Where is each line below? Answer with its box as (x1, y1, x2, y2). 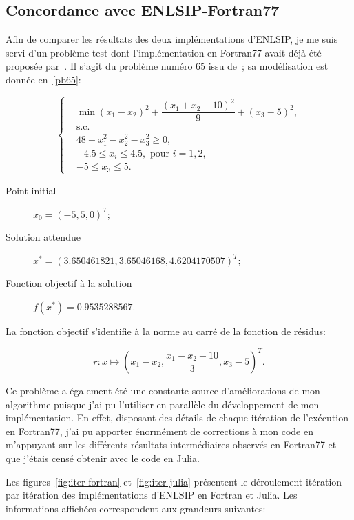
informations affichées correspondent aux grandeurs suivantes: (6, 501, 266, 515)
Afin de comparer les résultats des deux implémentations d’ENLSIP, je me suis (6, 32, 338, 46)
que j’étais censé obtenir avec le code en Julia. (6, 450, 200, 465)
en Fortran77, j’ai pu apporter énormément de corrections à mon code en (6, 423, 313, 438)
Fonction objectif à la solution (6, 276, 132, 290)
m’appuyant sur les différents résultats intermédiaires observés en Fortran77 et (6, 437, 337, 452)
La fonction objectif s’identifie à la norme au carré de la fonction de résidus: (6, 323, 326, 338)
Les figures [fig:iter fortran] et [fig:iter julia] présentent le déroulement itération (6, 474, 342, 488)
